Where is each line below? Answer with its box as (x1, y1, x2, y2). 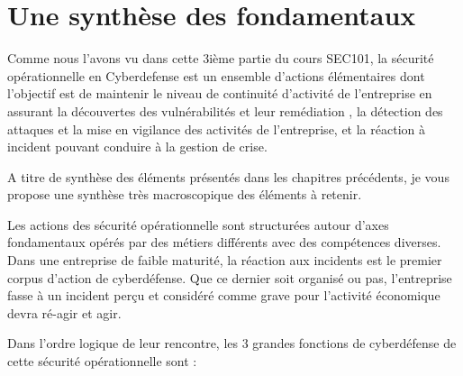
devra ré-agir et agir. (7, 303, 122, 322)
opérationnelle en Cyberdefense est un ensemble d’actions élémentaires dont (7, 66, 425, 85)
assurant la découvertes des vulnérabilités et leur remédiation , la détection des (7, 101, 443, 120)
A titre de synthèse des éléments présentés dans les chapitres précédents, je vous (7, 167, 449, 186)
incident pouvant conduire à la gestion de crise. (7, 137, 268, 156)
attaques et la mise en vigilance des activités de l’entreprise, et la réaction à (7, 119, 425, 138)
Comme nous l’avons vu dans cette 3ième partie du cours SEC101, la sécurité (7, 49, 434, 68)
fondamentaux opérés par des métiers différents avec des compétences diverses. (7, 233, 441, 252)
